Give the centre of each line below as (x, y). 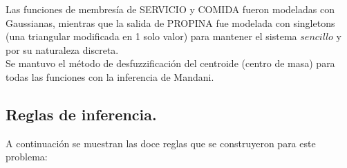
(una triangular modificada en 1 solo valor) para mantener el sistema (151, 36)
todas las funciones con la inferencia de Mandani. (110, 76)
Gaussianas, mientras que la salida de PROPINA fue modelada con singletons (170, 22)
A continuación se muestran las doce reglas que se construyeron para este (161, 143)
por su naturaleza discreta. (62, 49)
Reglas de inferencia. (81, 114)
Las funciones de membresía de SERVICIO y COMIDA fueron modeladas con (170, 9)
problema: (27, 157)
